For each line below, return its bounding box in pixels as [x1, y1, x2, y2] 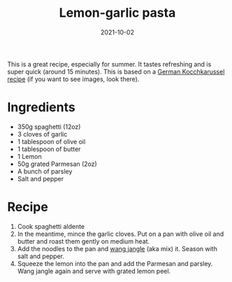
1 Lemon [17, 152, 42, 160]
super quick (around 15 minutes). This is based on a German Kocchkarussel [7, 67, 225, 76]
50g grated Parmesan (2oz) [17, 160, 98, 168]
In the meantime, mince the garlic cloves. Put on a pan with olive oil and [17, 230, 224, 238]
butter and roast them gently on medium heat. [17, 237, 150, 246]
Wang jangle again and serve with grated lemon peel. [17, 267, 171, 275]
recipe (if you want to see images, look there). [7, 75, 140, 83]
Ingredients [7, 99, 75, 115]
